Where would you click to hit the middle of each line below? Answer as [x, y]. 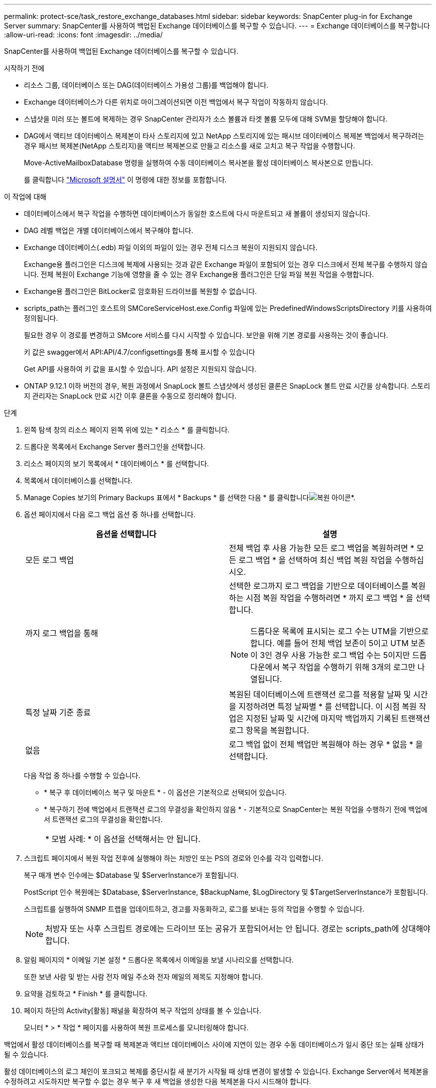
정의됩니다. [41, 318]
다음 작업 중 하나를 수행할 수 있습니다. [82, 775]
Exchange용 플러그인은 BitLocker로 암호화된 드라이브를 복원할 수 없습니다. [140, 291]
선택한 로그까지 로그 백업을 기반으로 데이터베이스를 [319, 586]
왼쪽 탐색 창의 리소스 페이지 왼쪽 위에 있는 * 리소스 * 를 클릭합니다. [127, 430]
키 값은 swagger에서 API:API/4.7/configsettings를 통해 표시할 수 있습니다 [140, 352]
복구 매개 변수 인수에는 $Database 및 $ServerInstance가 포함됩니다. [131, 875]
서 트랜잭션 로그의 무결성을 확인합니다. [103, 819]
